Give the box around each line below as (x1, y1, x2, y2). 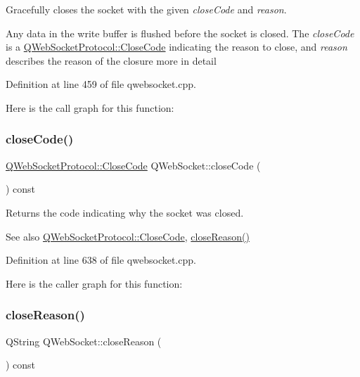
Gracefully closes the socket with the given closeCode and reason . (6, 2, 287, 16)
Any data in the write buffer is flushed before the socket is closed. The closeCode (6, 25, 354, 40)
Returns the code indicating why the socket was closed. (6, 205, 244, 219)
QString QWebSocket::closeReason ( (6, 333, 162, 348)
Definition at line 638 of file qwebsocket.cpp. (6, 253, 196, 267)
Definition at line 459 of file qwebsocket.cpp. (6, 77, 196, 91)
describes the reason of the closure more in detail (6, 53, 217, 68)
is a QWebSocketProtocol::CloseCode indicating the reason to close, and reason (6, 39, 347, 54)
